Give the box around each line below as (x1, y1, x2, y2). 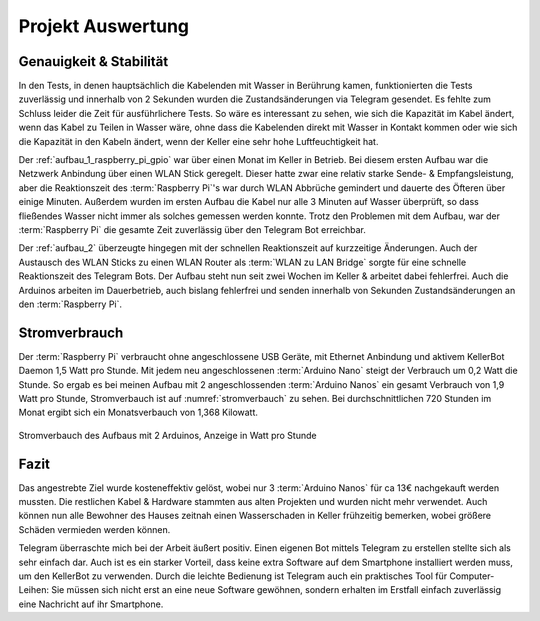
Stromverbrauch (18, 324, 124, 341)
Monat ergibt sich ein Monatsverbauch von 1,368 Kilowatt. (18, 406, 259, 419)
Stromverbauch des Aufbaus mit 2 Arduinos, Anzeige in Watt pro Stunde (18, 429, 317, 441)
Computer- (449, 570, 495, 582)
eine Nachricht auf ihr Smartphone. (18, 598, 164, 610)
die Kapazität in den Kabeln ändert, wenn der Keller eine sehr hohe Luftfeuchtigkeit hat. (18, 135, 379, 147)
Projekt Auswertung (18, 15, 190, 37)
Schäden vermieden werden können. (18, 523, 171, 535)
